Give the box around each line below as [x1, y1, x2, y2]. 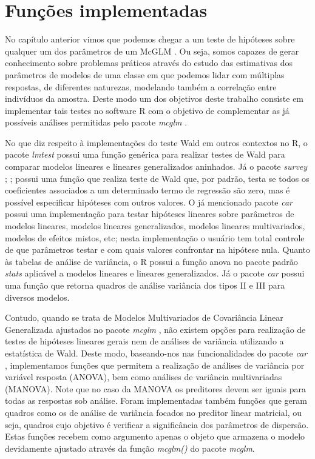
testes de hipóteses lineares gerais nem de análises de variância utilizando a [5, 335, 284, 347]
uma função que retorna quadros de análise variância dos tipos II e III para [5, 279, 285, 291]
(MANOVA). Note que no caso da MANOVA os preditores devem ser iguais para [5, 382, 306, 395]
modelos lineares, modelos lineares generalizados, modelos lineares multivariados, [5, 219, 305, 232]
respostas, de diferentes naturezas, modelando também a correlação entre [5, 80, 277, 93]
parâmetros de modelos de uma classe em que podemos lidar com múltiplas [5, 68, 285, 81]
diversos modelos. [5, 290, 70, 303]
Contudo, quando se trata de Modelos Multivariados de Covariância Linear [5, 311, 283, 324]
